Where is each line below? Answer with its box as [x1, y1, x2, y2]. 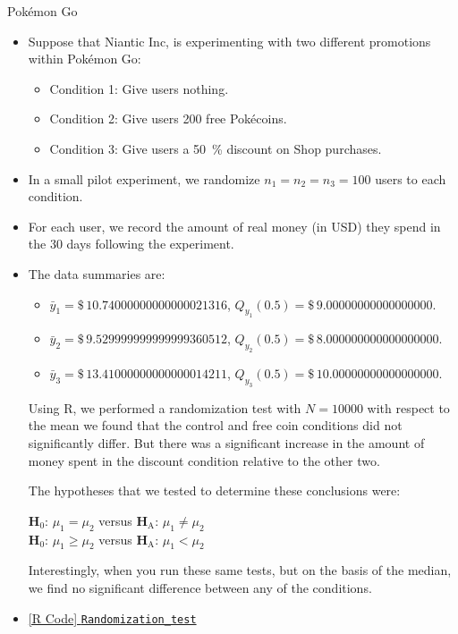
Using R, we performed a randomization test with [28, 398, 301, 417]
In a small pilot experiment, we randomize [28, 169, 260, 188]
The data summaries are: [28, 264, 165, 283]
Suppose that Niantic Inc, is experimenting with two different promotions [28, 31, 431, 50]
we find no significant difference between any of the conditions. [28, 578, 372, 596]
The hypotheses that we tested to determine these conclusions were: [28, 481, 401, 500]
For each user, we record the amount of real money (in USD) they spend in [28, 216, 441, 235]
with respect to [367, 398, 450, 417]
